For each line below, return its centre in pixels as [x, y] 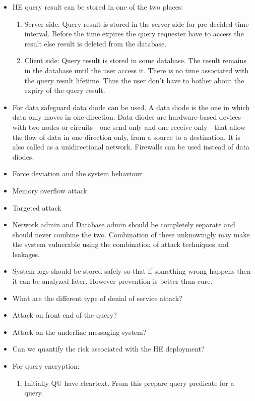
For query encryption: [46, 366]
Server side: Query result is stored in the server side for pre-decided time [137, 23]
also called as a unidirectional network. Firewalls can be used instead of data [131, 147]
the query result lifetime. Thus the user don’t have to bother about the [134, 80]
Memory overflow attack [50, 190]
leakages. [26, 254]
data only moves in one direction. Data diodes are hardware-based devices [127, 117]
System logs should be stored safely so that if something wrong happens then [132, 271]
